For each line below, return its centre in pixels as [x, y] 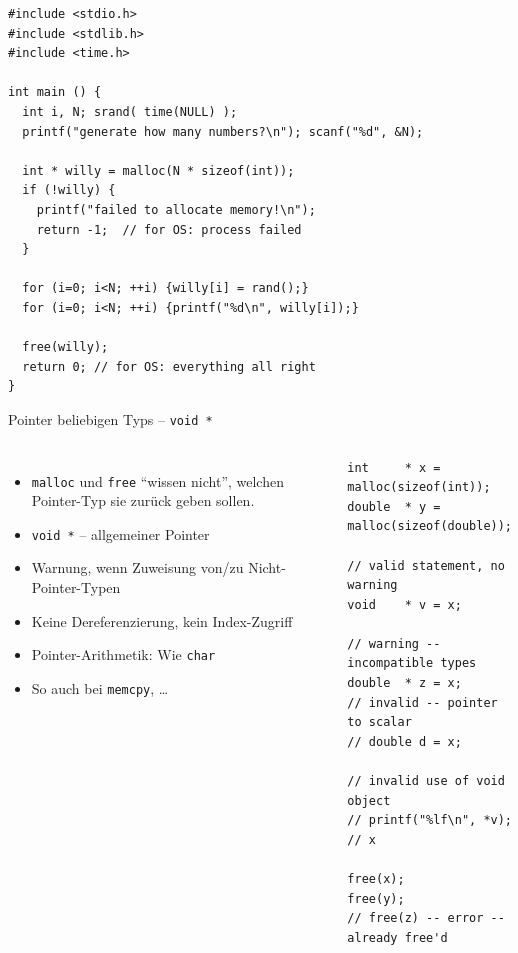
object [369, 800]
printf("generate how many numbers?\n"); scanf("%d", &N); [223, 131]
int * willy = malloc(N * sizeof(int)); [158, 170]
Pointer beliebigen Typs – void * [110, 418]
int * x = [394, 467]
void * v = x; [404, 604]
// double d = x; [404, 741]
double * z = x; [404, 683]
